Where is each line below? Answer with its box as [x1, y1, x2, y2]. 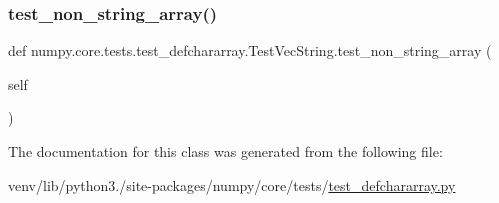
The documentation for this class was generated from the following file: [8, 141, 443, 161]
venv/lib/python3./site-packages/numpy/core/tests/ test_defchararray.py [8, 174, 456, 195]
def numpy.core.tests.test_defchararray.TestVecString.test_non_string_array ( [8, 40, 492, 61]
